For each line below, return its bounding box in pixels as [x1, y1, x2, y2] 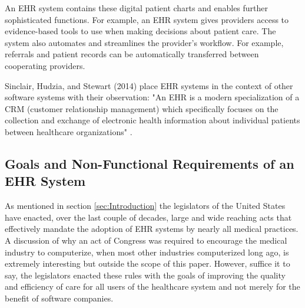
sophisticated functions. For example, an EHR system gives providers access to [5, 13, 289, 25]
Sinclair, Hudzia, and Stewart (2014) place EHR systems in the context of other [5, 79, 293, 91]
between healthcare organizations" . [5, 125, 132, 137]
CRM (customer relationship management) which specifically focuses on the [5, 102, 279, 114]
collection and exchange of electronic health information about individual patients [5, 114, 300, 126]
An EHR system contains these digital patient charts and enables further [5, 2, 268, 14]
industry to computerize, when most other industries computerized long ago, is [5, 245, 289, 258]
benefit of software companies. [5, 291, 114, 304]
